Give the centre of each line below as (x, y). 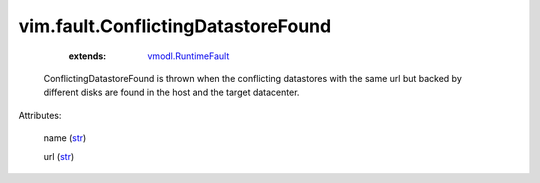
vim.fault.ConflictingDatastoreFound (175, 26)
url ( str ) (59, 156)
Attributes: (40, 115)
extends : (87, 56)
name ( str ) (65, 138)
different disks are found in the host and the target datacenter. (171, 92)
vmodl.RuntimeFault (188, 56)
